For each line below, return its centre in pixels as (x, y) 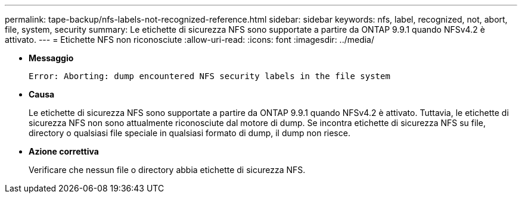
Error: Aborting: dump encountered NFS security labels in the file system (209, 76)
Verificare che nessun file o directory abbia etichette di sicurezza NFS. (167, 170)
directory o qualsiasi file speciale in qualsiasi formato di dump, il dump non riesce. (189, 133)
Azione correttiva (64, 151)
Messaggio (51, 58)
